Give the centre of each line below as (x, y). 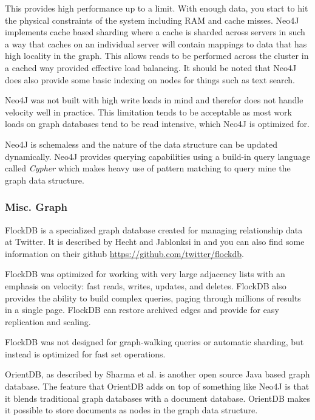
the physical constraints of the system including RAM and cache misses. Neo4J (152, 20)
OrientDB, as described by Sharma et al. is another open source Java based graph (157, 374)
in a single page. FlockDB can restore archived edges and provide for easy (142, 310)
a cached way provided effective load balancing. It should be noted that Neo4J (151, 67)
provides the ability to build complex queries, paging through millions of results (153, 298)
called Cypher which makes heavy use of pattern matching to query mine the (148, 168)
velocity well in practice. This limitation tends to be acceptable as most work (148, 112)
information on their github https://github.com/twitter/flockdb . (124, 253)
